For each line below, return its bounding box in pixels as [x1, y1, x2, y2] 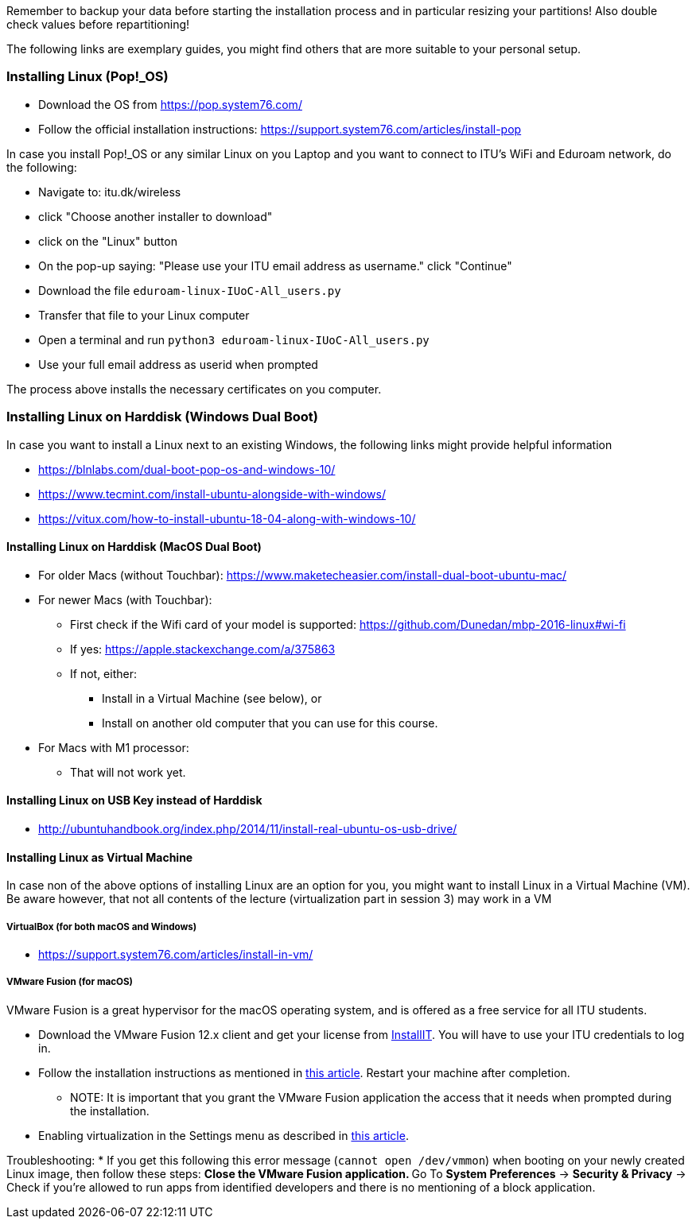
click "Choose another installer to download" [38, 209, 273, 223]
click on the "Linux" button [38, 234, 177, 248]
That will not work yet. [70, 765, 186, 779]
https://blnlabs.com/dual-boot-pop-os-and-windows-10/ [38, 462, 336, 476]
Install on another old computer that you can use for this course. [102, 715, 438, 730]
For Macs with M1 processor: [38, 740, 189, 754]
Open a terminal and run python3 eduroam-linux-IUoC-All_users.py [38, 332, 430, 347]
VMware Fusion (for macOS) [6, 976, 133, 988]
